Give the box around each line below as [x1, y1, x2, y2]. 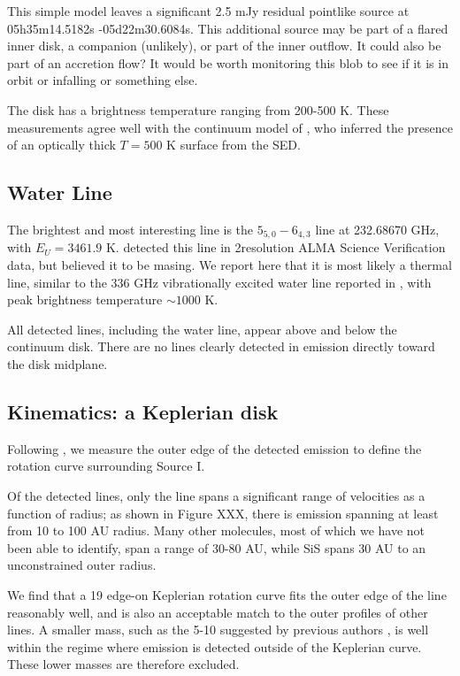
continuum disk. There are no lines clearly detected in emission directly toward [7, 337, 435, 356]
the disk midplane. [7, 354, 108, 373]
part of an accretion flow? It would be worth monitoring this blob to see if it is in [7, 53, 448, 72]
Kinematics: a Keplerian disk [7, 397, 279, 425]
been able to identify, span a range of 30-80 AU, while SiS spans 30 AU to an [7, 538, 426, 557]
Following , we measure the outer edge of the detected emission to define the [7, 439, 422, 457]
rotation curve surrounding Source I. [7, 457, 205, 475]
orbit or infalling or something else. [7, 71, 198, 89]
